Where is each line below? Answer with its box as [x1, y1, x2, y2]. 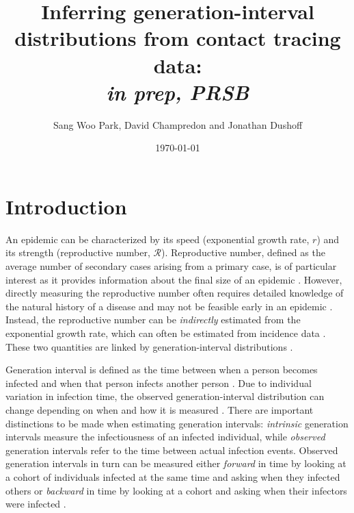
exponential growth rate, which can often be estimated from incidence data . [5, 325, 326, 340]
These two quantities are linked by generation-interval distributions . [5, 339, 293, 353]
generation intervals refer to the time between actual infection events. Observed [5, 442, 338, 457]
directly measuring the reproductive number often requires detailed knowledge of [5, 286, 344, 300]
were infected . [5, 497, 66, 511]
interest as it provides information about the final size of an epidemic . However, [5, 272, 342, 286]
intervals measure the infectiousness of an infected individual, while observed [5, 429, 325, 444]
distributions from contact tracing [14, 24, 341, 52]
